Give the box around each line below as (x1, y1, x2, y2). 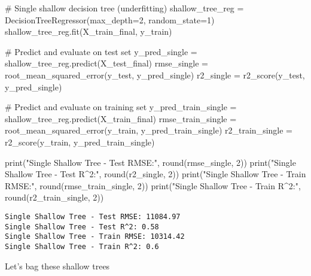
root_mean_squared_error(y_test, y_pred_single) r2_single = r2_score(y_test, (5, 68, 305, 81)
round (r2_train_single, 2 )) (5, 191, 104, 204)
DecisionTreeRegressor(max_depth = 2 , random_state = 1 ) (5, 13, 215, 26)
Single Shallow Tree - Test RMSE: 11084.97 (5, 212, 181, 221)
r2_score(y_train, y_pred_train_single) (5, 135, 155, 148)
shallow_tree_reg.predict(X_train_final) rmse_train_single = (5, 112, 237, 125)
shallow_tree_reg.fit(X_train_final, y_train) (5, 25, 172, 38)
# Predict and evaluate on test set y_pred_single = (5, 45, 197, 57)
